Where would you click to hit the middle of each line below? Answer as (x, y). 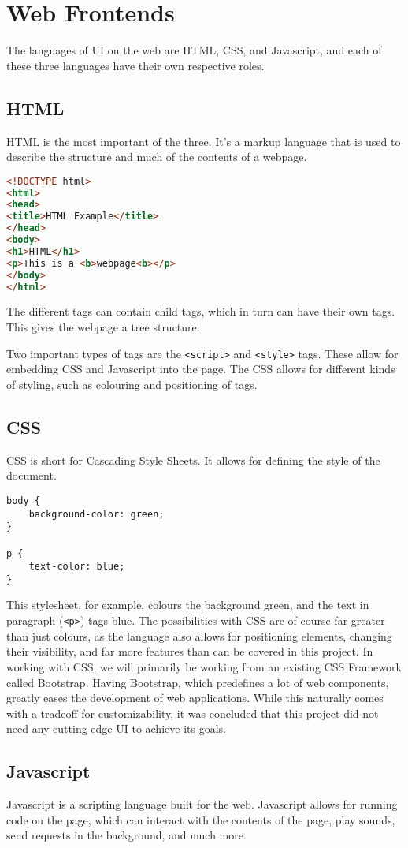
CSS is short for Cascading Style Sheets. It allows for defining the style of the (193, 459)
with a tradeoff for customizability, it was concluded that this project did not (193, 713)
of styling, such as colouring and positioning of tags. (132, 384)
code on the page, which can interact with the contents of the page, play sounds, (201, 819)
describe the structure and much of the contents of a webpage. (157, 157)
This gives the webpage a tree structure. (103, 327)
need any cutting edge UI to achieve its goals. (116, 728)
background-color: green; (96, 514)
